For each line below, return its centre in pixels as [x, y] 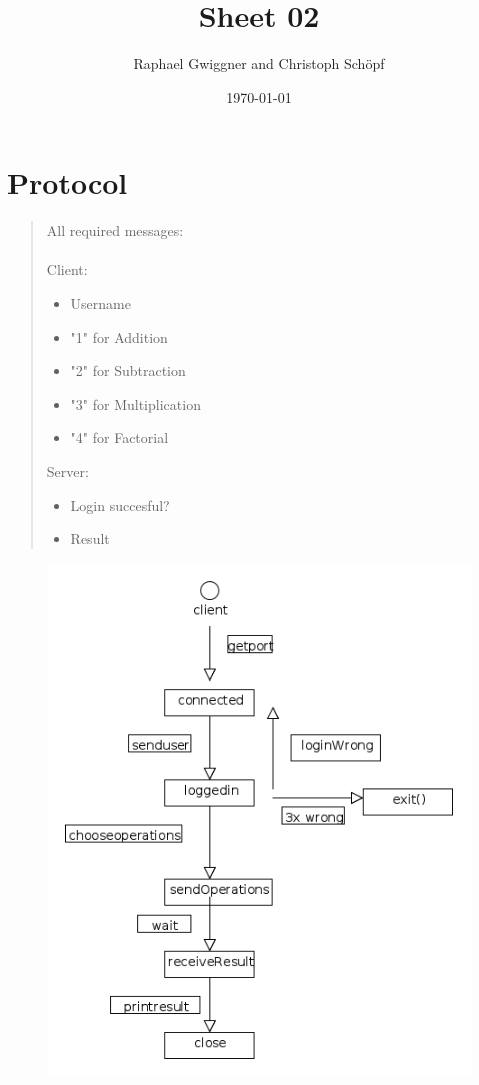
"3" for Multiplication [135, 403]
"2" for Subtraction [128, 370]
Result [90, 538]
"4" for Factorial [119, 437]
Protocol [67, 182]
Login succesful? [120, 504]
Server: [67, 471]
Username [100, 303]
